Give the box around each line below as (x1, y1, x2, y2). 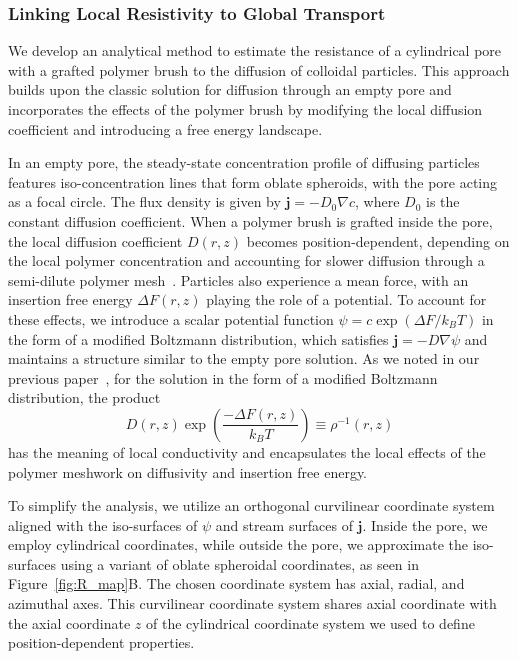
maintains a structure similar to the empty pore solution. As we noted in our (8, 348, 480, 369)
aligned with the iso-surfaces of (8, 514, 198, 535)
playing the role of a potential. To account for (206, 289, 487, 310)
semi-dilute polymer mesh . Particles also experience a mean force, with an (8, 269, 469, 290)
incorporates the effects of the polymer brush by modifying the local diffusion (8, 99, 483, 119)
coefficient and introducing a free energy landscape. (8, 118, 323, 139)
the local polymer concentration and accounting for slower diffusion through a (8, 250, 485, 271)
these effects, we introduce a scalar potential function (8, 308, 334, 329)
